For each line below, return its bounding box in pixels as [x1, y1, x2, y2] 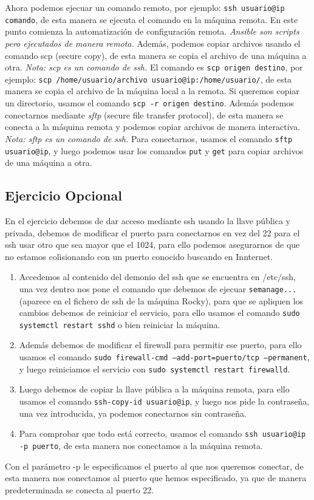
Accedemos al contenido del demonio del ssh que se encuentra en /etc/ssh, [19, 270, 296, 283]
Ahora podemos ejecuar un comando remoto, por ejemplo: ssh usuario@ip [5, 1, 285, 13]
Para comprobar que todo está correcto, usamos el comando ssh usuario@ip [19, 427, 306, 440]
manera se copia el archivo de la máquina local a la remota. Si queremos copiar [5, 84, 299, 97]
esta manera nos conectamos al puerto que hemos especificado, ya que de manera [5, 471, 307, 484]
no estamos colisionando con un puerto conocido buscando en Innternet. [5, 250, 273, 262]
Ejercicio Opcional [5, 186, 122, 205]
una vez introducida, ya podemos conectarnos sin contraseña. [19, 406, 247, 419]
